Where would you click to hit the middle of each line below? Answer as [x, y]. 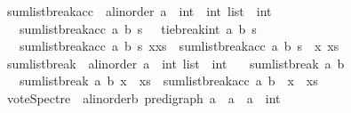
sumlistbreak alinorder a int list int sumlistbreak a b [175, 63]
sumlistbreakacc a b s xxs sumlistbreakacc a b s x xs [179, 46]
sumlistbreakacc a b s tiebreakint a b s [138, 28]
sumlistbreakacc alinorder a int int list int [139, 11]
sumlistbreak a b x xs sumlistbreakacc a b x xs [168, 81]
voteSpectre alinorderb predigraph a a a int [144, 97]
